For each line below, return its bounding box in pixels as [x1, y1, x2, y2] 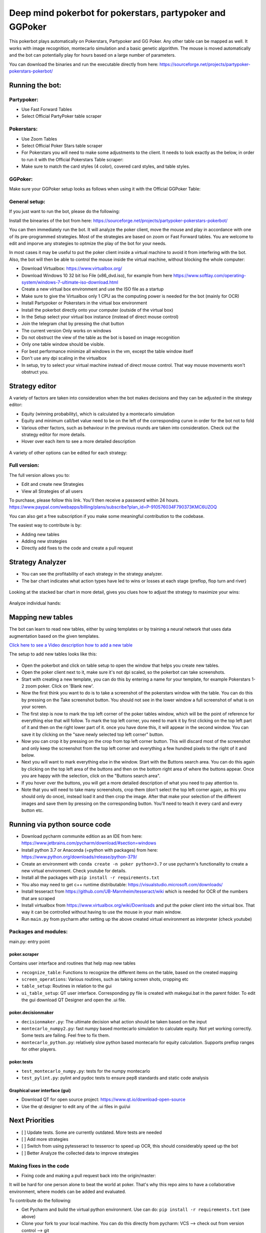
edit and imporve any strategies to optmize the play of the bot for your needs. [9, 241, 167, 246]
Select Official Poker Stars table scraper [21, 143, 103, 148]
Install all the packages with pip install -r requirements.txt [21, 874, 160, 880]
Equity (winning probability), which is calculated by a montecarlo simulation [21, 411, 175, 417]
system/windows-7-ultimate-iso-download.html [21, 279, 118, 285]
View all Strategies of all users [21, 488, 83, 494]
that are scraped [21, 895, 55, 901]
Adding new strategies [21, 538, 67, 544]
